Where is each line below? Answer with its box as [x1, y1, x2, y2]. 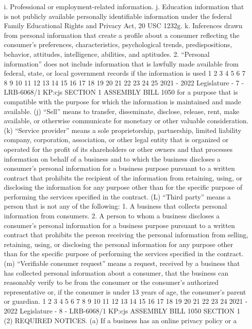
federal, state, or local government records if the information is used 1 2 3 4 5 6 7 [4, 68, 246, 78]
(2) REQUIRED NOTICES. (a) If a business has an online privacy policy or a [4, 315, 237, 325]
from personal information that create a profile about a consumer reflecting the [4, 30, 240, 40]
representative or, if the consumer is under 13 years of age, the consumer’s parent [4, 286, 246, 296]
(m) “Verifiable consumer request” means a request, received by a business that [4, 258, 240, 268]
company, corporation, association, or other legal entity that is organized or [4, 134, 229, 145]
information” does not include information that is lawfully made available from [4, 58, 239, 68]
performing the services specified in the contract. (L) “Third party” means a [4, 191, 231, 201]
